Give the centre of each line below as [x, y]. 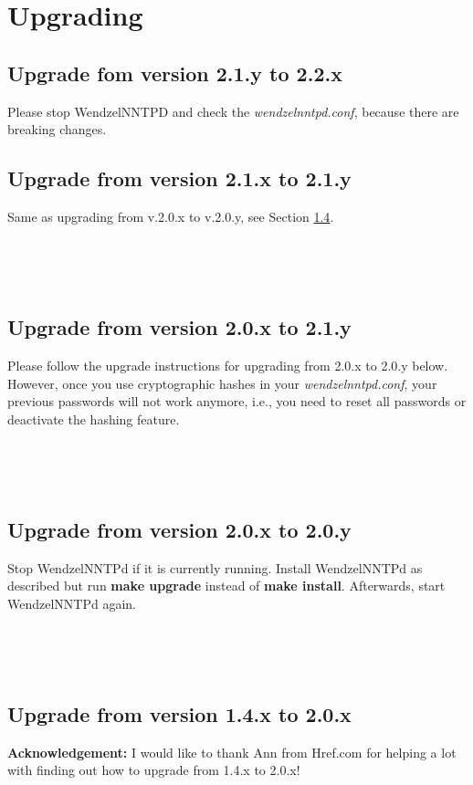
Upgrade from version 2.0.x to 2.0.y [179, 529]
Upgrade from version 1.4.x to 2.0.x [179, 714]
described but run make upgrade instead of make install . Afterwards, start [226, 586]
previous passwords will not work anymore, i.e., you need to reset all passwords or [237, 401]
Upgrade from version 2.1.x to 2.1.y [179, 178]
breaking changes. [57, 129]
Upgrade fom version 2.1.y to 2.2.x [175, 73]
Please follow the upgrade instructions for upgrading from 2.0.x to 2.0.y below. [228, 365]
